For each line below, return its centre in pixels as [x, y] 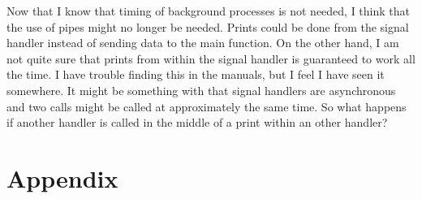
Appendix [62, 177]
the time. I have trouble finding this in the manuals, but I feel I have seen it [196, 74]
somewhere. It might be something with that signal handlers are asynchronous [201, 90]
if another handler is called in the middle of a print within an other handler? [197, 122]
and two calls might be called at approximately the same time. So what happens [207, 106]
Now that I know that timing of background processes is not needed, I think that [208, 11]
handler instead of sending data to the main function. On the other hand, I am [203, 43]
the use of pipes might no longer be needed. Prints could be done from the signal [208, 26]
